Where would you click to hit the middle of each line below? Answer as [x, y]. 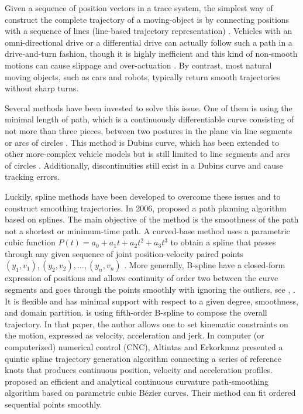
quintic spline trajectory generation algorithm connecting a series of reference [143, 358]
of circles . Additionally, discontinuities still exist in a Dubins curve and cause [144, 165]
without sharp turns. [42, 88]
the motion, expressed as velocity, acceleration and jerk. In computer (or [135, 335]
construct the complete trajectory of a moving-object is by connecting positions [147, 19]
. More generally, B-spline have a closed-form [205, 265]
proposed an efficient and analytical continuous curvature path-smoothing [137, 381]
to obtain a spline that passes [223, 242]
